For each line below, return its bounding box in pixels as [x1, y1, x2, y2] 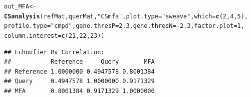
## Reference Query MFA [4, 58, 155, 66]
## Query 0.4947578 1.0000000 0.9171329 [4, 78, 155, 85]
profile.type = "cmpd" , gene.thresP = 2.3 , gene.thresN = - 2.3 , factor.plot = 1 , [4, 22, 244, 30]
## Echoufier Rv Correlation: [4, 48, 105, 56]
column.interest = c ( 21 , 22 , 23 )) [4, 32, 105, 39]
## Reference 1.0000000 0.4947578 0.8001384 [4, 68, 155, 75]
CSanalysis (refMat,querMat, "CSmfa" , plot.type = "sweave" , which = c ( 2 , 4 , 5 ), [4, 12, 248, 20]
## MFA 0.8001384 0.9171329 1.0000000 [4, 88, 155, 95]
